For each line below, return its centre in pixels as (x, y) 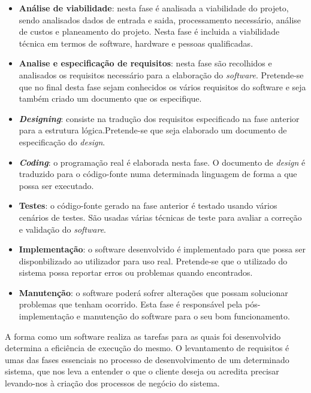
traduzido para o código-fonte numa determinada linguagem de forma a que (158, 174)
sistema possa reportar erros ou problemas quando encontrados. (136, 272)
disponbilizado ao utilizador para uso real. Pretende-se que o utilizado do (153, 261)
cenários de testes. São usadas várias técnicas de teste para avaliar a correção (160, 217)
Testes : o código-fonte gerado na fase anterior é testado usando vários (148, 205)
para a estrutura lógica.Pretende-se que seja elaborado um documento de (153, 130)
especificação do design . (62, 141)
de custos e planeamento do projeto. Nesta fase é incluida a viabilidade (149, 31)
